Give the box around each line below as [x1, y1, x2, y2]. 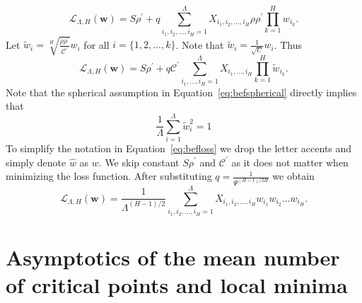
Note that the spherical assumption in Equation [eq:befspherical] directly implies [6, 84, 357, 99]
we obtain [272, 168, 315, 183]
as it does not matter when [231, 154, 349, 169]
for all [83, 37, 110, 52]
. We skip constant [98, 154, 180, 169]
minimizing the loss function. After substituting [6, 168, 212, 183]
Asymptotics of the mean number [6, 242, 340, 271]
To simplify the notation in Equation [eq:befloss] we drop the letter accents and [6, 140, 352, 155]
